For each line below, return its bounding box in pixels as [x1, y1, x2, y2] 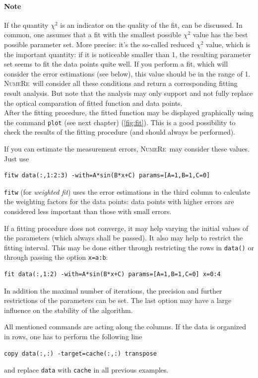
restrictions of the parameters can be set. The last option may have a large [4, 295, 232, 305]
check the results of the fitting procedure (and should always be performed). [4, 127, 236, 137]
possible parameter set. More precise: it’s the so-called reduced [4, 39, 194, 49]
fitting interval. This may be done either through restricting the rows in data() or [4, 242, 254, 252]
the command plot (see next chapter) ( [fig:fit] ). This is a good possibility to [4, 117, 236, 127]
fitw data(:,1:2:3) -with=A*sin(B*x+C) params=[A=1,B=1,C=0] [4, 172, 210, 179]
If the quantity [4, 19, 49, 30]
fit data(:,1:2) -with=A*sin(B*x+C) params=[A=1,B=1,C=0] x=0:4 [4, 271, 221, 278]
